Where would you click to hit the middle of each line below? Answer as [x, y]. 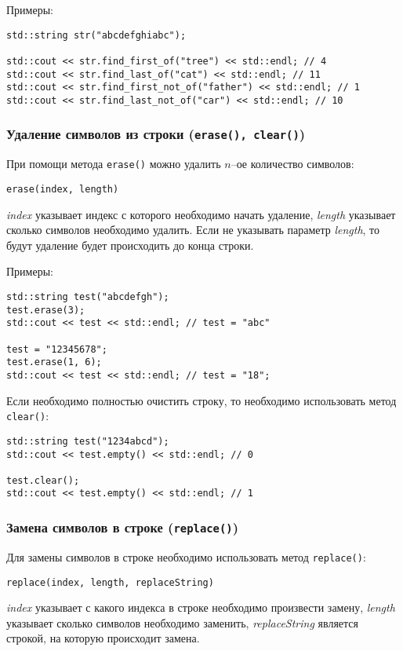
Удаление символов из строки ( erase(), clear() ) [156, 134]
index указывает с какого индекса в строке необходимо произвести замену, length [201, 607]
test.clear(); [43, 480]
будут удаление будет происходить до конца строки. [130, 245]
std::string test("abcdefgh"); [88, 297]
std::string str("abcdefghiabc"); [96, 35]
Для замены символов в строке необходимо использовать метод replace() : [186, 556]
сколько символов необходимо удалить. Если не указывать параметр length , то [193, 230]
